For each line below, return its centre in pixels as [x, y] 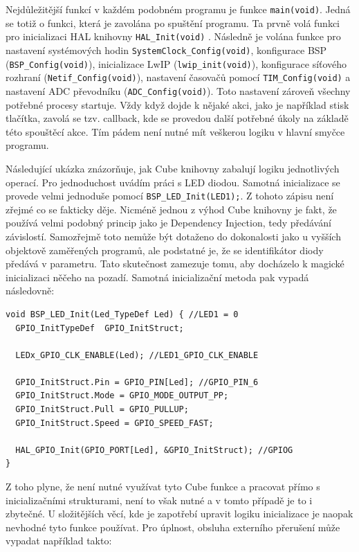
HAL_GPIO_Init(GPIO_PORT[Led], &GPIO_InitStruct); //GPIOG [154, 450]
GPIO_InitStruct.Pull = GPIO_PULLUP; [102, 410]
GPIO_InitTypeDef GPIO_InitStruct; [100, 328]
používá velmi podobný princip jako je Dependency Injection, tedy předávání [168, 223]
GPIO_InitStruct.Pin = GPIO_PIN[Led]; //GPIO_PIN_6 [137, 382]
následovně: [30, 291]
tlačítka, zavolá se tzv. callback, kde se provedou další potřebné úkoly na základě [177, 118]
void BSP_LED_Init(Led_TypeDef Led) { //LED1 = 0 [122, 314]
